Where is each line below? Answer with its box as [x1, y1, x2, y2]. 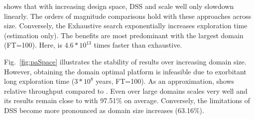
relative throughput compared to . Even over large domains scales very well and [4, 85, 248, 96]
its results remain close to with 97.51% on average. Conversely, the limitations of [4, 95, 251, 106]
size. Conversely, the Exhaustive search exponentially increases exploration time [4, 20, 248, 31]
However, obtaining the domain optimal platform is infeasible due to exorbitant [4, 66, 247, 76]
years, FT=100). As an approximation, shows [96, 76, 235, 86]
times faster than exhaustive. [94, 40, 182, 50]
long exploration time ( [4, 76, 75, 86]
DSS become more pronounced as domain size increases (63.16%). [4, 105, 204, 115]
